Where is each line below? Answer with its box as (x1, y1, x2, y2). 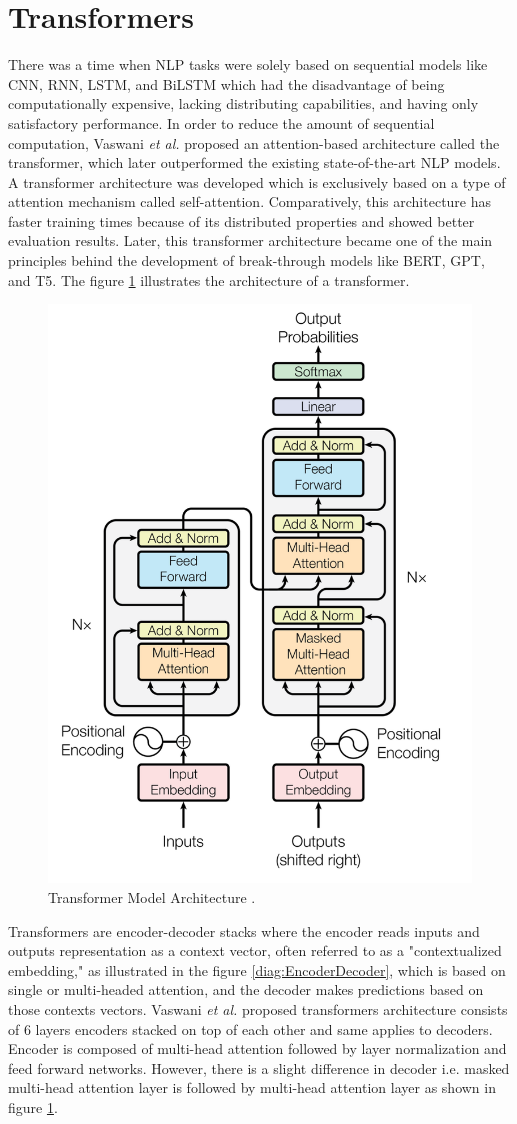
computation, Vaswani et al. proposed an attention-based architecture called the (8, 132, 500, 153)
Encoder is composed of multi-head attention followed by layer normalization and (8, 1038, 507, 1059)
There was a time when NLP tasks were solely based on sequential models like (8, 54, 488, 75)
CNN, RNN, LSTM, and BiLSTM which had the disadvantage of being (8, 73, 445, 94)
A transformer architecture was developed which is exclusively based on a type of (8, 171, 506, 192)
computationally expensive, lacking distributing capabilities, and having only (8, 93, 479, 114)
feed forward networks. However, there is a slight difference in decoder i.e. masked (8, 1057, 510, 1078)
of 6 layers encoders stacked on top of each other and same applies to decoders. (8, 1018, 493, 1039)
